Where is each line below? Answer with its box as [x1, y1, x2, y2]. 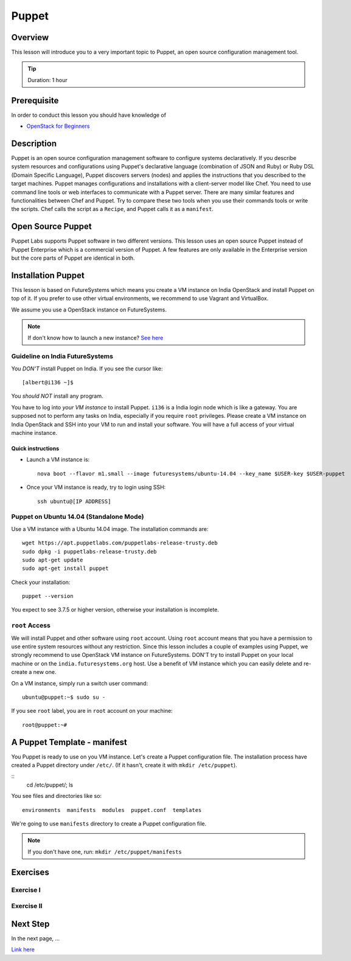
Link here [11, 946, 35, 953]
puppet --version [22, 593, 74, 600]
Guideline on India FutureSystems [11, 352, 114, 361]
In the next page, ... [11, 934, 60, 942]
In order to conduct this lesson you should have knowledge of [11, 111, 167, 119]
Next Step [11, 918, 50, 929]
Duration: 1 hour [27, 76, 68, 83]
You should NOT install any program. [11, 392, 103, 400]
